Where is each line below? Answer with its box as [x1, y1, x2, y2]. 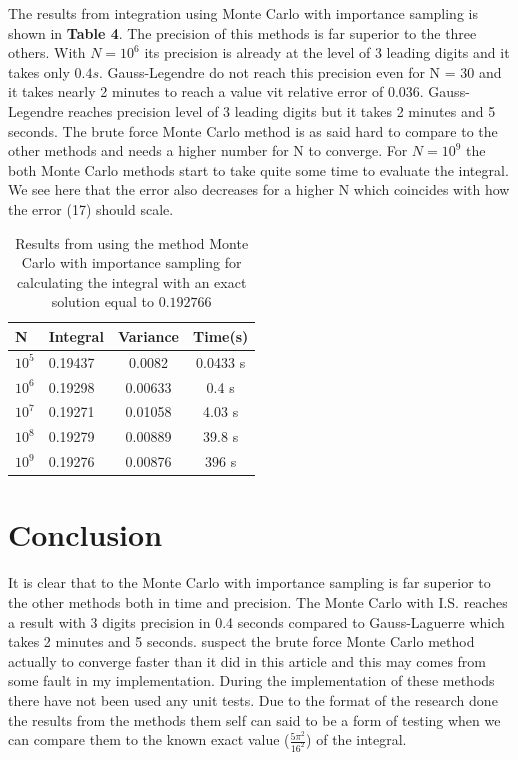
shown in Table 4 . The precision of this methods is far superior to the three [8, 22, 477, 43]
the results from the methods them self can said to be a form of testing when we [8, 709, 501, 730]
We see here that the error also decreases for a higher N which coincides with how [8, 179, 510, 200]
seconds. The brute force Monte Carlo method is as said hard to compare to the [8, 120, 498, 141]
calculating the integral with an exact [16, 271, 247, 292]
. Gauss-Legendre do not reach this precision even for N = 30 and [99, 61, 502, 82]
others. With [8, 42, 86, 63]
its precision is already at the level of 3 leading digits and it [144, 42, 510, 63]
